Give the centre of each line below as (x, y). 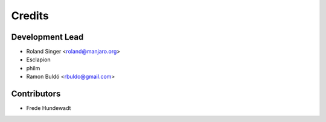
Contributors (36, 94)
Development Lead (47, 37)
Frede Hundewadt (49, 108)
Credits (30, 16)
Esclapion (38, 59)
